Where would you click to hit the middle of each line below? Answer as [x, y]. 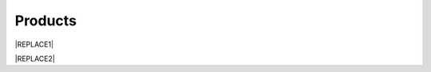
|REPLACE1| [34, 44]
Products [46, 21]
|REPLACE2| [35, 59]
